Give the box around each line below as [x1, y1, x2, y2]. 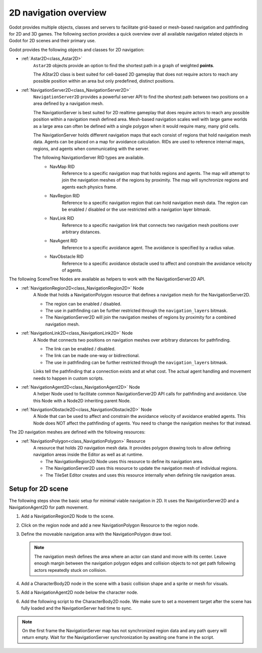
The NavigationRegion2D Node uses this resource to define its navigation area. [45, 458, 203, 464]
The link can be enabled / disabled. [45, 345, 116, 352]
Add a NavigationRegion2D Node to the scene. [21, 513, 115, 519]
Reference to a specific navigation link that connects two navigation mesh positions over [62, 222, 239, 228]
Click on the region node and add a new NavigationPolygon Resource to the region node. [21, 522, 199, 528]
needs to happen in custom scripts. [33, 375, 104, 381]
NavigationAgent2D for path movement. [9, 504, 89, 510]
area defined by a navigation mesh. [33, 101, 104, 106]
